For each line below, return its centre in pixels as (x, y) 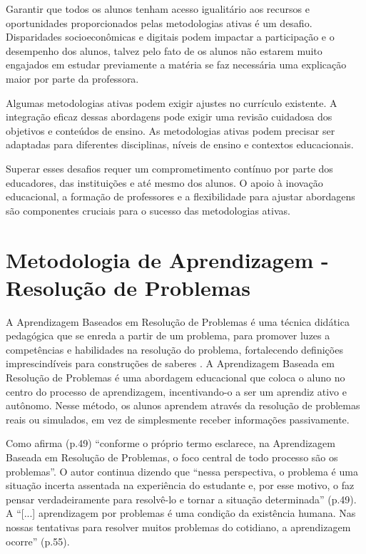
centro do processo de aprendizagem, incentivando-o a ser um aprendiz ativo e (176, 391)
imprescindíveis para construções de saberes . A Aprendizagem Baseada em (170, 363)
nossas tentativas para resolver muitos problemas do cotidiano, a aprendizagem (178, 527)
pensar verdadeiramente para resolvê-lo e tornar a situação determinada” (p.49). (181, 499)
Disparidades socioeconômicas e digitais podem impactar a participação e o (170, 37)
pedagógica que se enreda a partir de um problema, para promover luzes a (168, 335)
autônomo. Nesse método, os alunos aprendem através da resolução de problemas (183, 405)
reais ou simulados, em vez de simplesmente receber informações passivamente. (178, 419)
